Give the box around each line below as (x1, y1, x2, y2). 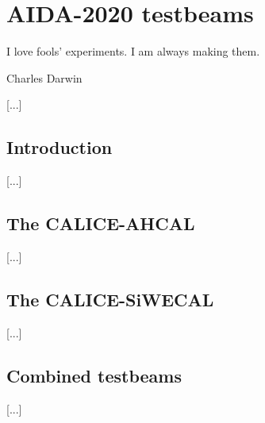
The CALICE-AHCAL (6, 211, 195, 236)
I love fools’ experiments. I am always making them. (6, 43, 260, 60)
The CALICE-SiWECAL (6, 286, 214, 311)
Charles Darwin (6, 69, 83, 86)
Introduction (6, 135, 113, 160)
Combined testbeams (6, 363, 182, 387)
